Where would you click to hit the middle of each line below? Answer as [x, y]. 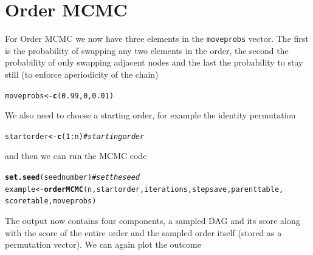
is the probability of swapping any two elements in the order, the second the [147, 50]
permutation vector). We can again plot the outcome [103, 244]
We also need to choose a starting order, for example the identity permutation [150, 115]
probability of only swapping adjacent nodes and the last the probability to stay [154, 62]
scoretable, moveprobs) [51, 201]
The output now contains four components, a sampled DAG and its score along [153, 221]
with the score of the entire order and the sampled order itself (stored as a [143, 232]
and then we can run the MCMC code [76, 156]
